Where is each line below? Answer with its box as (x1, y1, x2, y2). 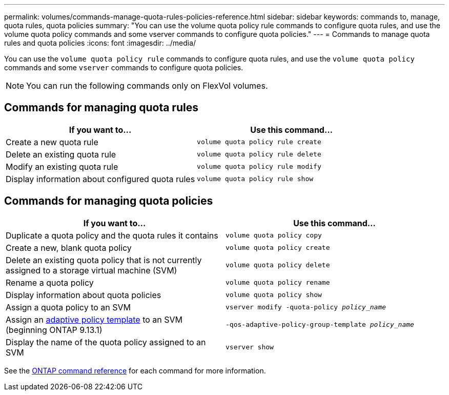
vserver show (226, 343, 274, 351)
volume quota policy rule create (197, 138, 321, 146)
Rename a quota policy (6, 277, 94, 288)
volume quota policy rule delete (197, 150, 321, 159)
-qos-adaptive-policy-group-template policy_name (226, 321, 414, 329)
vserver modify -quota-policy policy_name (226, 303, 386, 311)
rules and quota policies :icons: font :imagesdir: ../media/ (4, 38, 196, 47)
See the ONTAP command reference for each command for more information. (4, 366, 266, 375)
